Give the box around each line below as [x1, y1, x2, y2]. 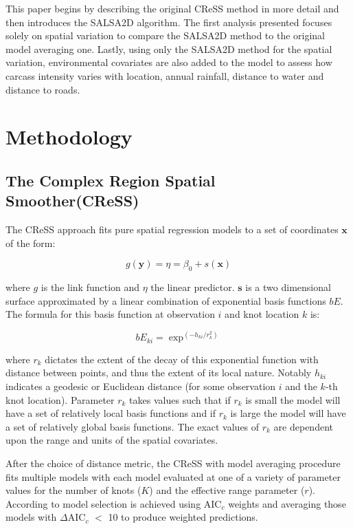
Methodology [5, 122, 133, 151]
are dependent [273, 419, 333, 433]
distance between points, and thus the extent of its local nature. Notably [5, 365, 312, 380]
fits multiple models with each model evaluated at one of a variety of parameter [5, 469, 341, 484]
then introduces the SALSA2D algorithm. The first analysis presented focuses [5, 14, 332, 29]
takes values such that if [129, 392, 231, 407]
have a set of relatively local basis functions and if [5, 406, 216, 420]
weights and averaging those [228, 496, 346, 510]
